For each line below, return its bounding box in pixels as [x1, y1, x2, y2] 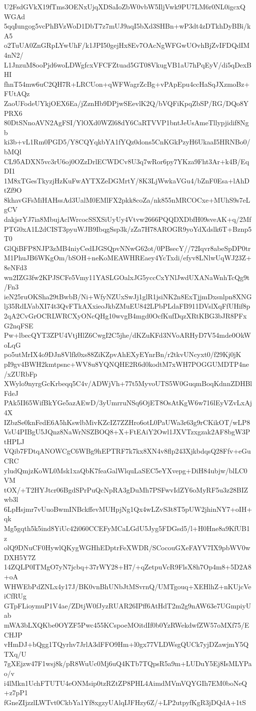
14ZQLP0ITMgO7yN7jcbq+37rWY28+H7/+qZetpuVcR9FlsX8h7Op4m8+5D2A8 [4, 562, 252, 572]
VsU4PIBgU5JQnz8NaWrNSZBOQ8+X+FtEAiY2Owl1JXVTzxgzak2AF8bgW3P [4, 427, 251, 437]
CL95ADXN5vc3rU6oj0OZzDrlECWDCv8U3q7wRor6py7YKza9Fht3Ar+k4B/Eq [4, 156, 249, 166]
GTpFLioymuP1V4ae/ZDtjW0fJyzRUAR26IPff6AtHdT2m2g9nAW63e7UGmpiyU [4, 600, 251, 610]
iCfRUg [4, 591, 27, 601]
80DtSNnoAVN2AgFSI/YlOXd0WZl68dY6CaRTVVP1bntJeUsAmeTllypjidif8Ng [4, 117, 249, 128]
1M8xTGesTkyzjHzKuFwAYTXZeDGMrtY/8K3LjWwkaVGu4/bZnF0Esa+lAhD [4, 175, 250, 185]
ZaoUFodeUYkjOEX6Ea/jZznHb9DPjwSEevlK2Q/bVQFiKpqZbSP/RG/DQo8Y [4, 98, 249, 108]
